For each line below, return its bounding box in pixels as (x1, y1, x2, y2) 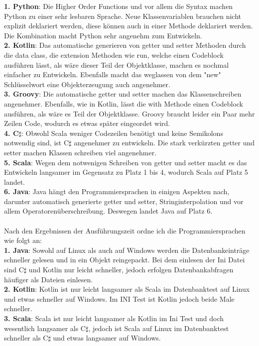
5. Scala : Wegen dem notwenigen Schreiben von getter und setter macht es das (4, 157, 247, 167)
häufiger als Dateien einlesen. (4, 274, 93, 284)
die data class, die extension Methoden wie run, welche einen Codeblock (4, 49, 224, 60)
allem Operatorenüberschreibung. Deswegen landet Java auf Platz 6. (4, 206, 213, 216)
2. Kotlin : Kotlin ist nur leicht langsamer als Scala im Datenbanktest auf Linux (4, 284, 250, 294)
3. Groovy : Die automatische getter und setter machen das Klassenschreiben (4, 89, 242, 99)
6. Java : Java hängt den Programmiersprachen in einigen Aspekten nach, (4, 186, 230, 197)
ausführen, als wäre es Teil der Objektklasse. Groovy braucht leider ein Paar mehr (4, 108, 255, 118)
